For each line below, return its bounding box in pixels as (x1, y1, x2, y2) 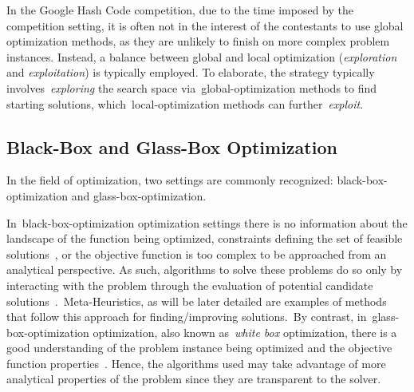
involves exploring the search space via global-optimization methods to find (6, 79, 377, 96)
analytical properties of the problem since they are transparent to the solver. (6, 370, 381, 387)
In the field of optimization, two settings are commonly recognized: (6, 172, 333, 188)
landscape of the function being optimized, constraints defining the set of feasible (6, 230, 403, 247)
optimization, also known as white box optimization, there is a (93, 323, 397, 340)
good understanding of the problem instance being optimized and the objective (6, 339, 392, 356)
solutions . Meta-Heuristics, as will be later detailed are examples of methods (6, 292, 387, 309)
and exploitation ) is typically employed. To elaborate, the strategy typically (6, 64, 375, 81)
